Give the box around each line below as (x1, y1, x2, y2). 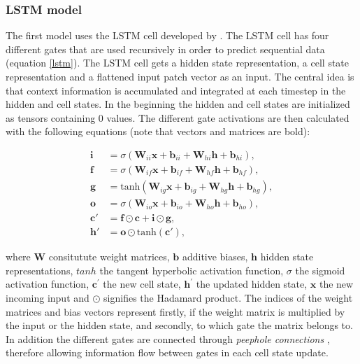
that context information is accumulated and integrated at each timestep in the (6, 83, 346, 97)
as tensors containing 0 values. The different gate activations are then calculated (6, 110, 350, 125)
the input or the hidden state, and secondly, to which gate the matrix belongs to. (6, 318, 353, 332)
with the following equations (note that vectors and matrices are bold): (6, 124, 310, 139)
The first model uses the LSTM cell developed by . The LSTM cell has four (6, 28, 329, 43)
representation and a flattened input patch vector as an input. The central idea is (6, 69, 354, 83)
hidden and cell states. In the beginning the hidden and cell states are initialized (6, 97, 350, 111)
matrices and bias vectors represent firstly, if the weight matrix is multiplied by (6, 304, 345, 318)
